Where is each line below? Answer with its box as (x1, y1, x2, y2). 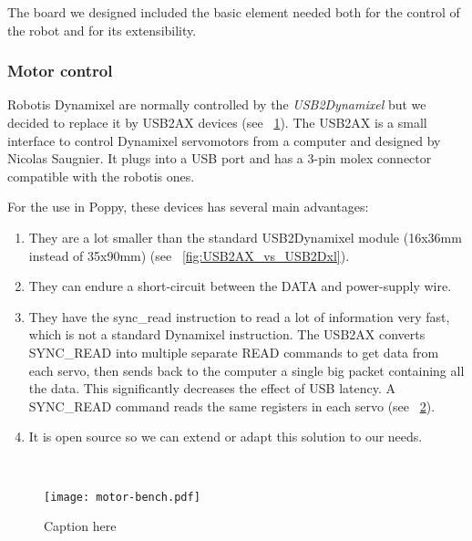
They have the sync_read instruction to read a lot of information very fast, (28, 307, 450, 326)
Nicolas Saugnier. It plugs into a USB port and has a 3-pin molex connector (7, 149, 432, 168)
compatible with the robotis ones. (7, 166, 195, 185)
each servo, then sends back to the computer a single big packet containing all (28, 360, 465, 380)
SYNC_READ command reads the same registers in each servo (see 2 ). (28, 396, 436, 415)
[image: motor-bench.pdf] (44, 490, 200, 504)
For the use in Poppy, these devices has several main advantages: (7, 197, 369, 216)
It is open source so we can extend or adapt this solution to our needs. (28, 427, 423, 446)
